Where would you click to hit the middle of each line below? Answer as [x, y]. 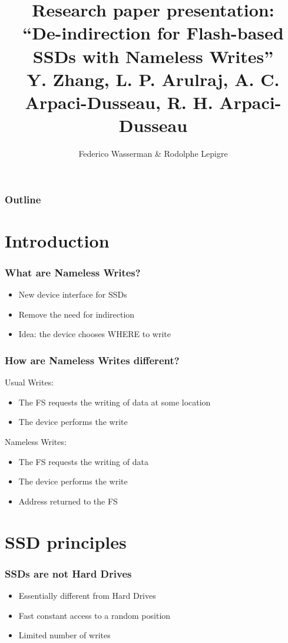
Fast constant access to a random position [95, 615]
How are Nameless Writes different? [92, 360]
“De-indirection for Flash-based [153, 33]
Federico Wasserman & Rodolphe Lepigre [153, 154]
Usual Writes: [29, 382]
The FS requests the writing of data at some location [115, 402]
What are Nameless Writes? [73, 272]
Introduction [57, 240]
